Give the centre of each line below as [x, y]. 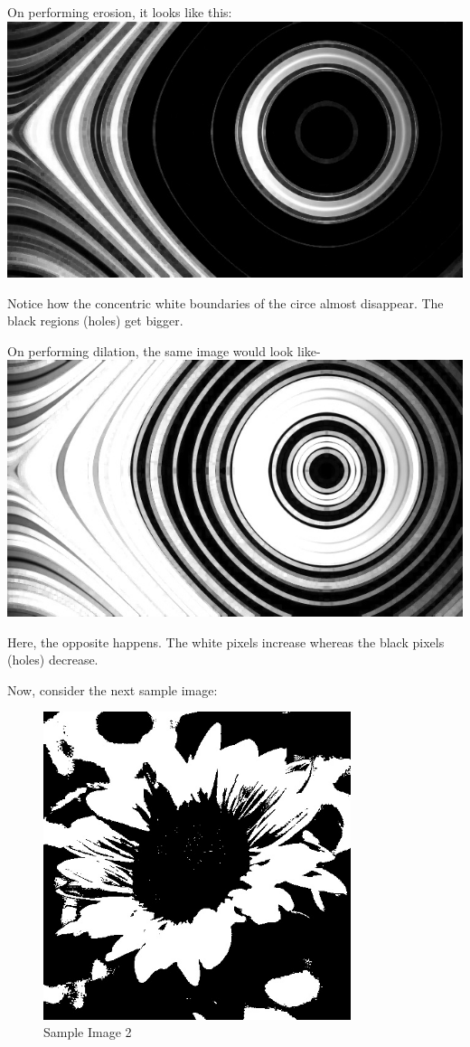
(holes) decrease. [53, 660]
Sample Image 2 [88, 1032]
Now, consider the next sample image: [113, 689]
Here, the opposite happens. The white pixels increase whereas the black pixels [226, 641]
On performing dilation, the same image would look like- [164, 350]
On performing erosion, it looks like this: [120, 12]
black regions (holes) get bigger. [95, 321]
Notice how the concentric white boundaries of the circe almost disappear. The [226, 302]
